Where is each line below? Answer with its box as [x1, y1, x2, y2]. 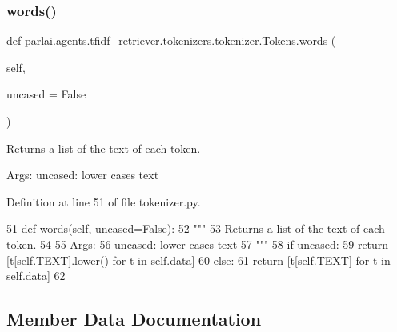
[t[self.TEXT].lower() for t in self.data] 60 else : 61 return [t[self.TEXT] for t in [6, 251, 391, 268]
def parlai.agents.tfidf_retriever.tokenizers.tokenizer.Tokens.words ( [6, 32, 336, 49]
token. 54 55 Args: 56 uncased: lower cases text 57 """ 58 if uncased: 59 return [6, 235, 389, 252]
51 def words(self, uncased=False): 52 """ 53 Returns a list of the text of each [6, 220, 385, 237]
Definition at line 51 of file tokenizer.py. [6, 193, 201, 210]
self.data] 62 [6, 267, 66, 284]
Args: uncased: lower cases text [6, 166, 159, 183]
